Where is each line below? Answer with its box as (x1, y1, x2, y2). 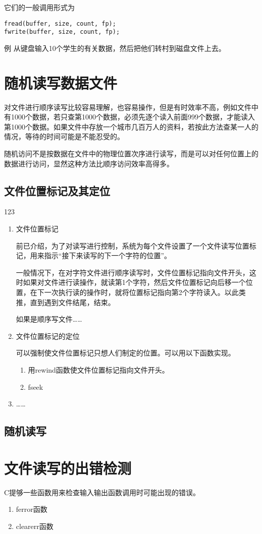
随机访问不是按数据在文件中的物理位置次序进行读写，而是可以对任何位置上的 (4, 148, 258, 158)
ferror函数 (16, 504, 47, 514)
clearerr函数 (16, 520, 54, 531)
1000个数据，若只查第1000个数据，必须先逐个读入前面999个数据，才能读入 (11, 111, 255, 122)
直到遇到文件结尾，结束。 (30, 296, 115, 307)
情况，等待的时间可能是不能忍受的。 (4, 131, 124, 142)
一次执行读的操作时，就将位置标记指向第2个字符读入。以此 (44, 286, 239, 297)
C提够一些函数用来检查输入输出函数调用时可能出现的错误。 (4, 487, 200, 497)
